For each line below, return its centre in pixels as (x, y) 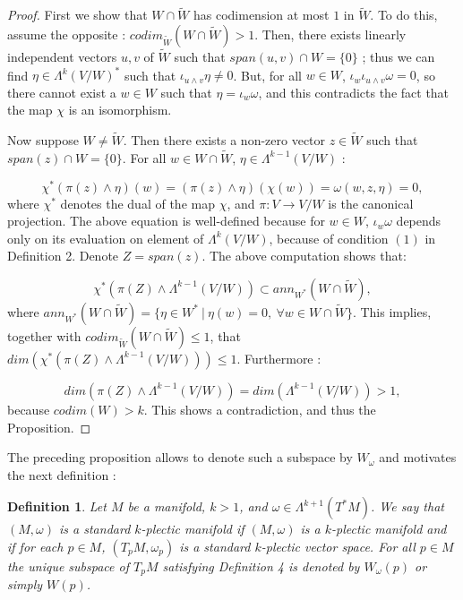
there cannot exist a (62, 92)
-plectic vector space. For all (338, 546)
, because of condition (329, 238)
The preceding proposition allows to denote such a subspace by (180, 457)
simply (25, 584)
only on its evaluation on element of (106, 238)
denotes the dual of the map (137, 203)
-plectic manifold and (389, 529)
